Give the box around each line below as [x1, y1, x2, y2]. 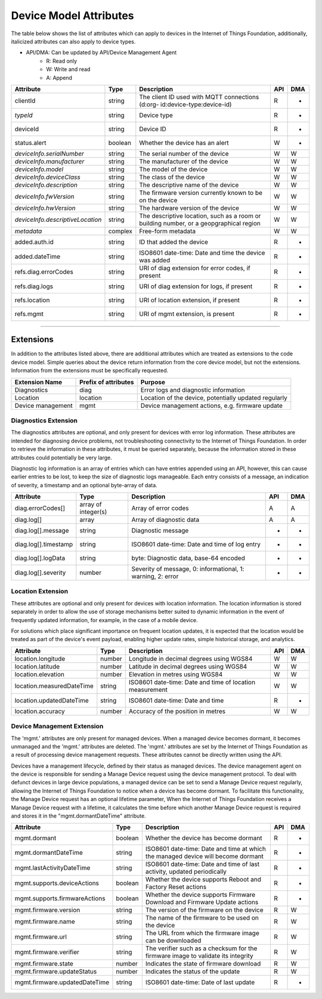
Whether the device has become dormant [145, 834, 262, 842]
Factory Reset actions [145, 883, 207, 891]
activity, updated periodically [145, 868, 227, 876]
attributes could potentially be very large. [11, 454, 113, 461]
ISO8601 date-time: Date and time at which [145, 845, 267, 853]
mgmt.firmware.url [14, 933, 67, 941]
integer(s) [79, 508, 107, 516]
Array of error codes [131, 504, 189, 512]
